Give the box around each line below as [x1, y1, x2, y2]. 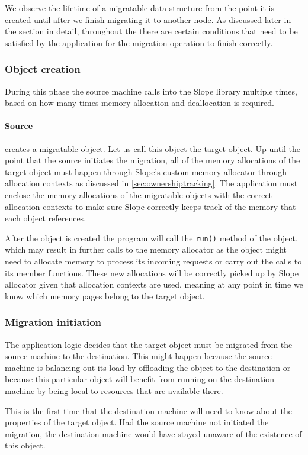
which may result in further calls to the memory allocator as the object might [5, 243, 287, 256]
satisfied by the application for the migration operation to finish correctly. [5, 36, 273, 49]
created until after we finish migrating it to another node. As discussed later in [5, 13, 291, 25]
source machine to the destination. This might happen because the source [5, 350, 272, 362]
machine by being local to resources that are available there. [5, 384, 223, 396]
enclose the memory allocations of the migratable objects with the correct [5, 188, 272, 201]
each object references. [5, 212, 86, 224]
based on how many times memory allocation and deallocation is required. [5, 96, 274, 109]
